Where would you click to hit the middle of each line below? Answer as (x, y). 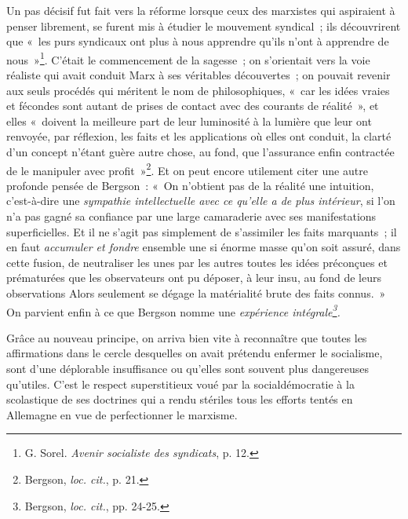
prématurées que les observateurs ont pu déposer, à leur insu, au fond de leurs (194, 278)
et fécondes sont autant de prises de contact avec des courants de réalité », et (193, 106)
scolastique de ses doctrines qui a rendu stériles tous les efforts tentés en (180, 399)
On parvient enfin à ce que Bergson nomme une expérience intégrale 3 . (173, 310)
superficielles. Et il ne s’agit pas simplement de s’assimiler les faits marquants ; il (202, 231)
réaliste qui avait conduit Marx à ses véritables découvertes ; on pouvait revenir (199, 75)
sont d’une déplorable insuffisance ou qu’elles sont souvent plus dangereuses (188, 369)
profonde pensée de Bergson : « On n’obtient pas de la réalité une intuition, (190, 185)
